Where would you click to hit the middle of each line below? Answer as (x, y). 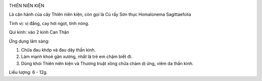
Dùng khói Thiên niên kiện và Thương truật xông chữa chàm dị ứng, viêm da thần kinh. (107, 63)
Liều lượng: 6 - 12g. (28, 72)
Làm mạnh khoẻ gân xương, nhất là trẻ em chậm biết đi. (77, 57)
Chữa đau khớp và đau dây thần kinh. (58, 50)
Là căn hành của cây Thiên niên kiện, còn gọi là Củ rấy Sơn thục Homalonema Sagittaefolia (100, 14)
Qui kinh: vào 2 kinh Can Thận (39, 32)
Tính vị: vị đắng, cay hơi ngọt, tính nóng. (49, 23)
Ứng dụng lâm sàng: (29, 41)
